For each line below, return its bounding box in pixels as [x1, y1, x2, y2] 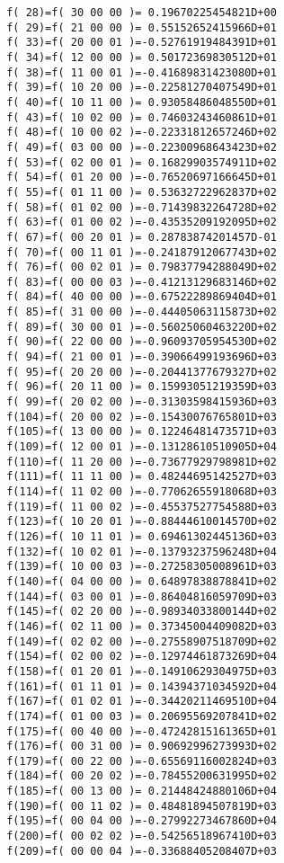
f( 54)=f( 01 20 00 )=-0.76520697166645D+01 [6, 171, 277, 184]
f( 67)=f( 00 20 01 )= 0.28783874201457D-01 [6, 230, 277, 244]
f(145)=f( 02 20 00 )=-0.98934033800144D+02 [6, 605, 277, 618]
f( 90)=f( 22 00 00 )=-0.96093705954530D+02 [6, 335, 277, 349]
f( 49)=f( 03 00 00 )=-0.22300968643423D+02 [6, 140, 277, 154]
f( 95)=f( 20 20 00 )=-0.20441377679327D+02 [6, 365, 277, 378]
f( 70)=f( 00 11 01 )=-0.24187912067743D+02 [6, 245, 277, 259]
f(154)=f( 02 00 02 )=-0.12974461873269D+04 [6, 650, 277, 663]
